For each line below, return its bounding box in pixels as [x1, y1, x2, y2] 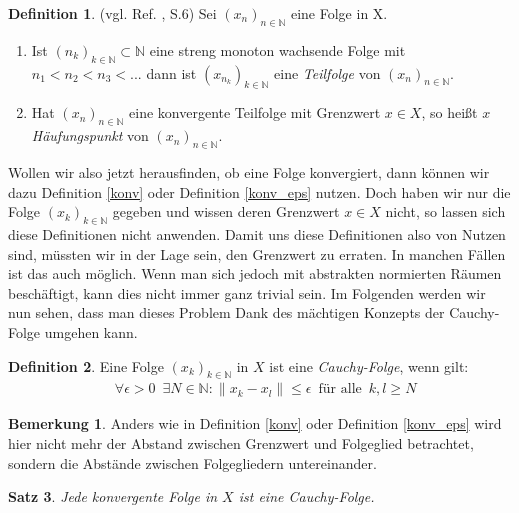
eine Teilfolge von [274, 62, 381, 83]
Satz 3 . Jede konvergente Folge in [8, 486, 218, 507]
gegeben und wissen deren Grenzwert [112, 201, 340, 222]
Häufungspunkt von [31, 125, 149, 146]
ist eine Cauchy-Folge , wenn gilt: [269, 355, 469, 376]
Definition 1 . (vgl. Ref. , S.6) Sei [8, 3, 217, 23]
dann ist [146, 62, 197, 83]
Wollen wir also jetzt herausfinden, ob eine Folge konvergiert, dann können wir [8, 161, 490, 182]
